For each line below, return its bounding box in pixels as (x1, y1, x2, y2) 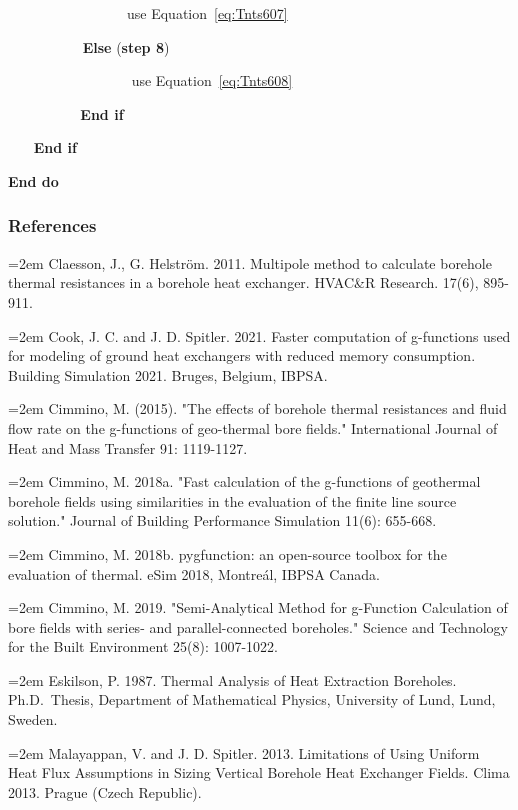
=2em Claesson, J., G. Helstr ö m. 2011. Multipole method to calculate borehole (8, 252, 492, 273)
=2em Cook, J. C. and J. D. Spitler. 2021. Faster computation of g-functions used (8, 325, 511, 346)
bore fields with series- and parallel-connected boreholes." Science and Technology (8, 616, 508, 637)
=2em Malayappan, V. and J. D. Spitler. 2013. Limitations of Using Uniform (8, 742, 480, 763)
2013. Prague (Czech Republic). (8, 781, 202, 802)
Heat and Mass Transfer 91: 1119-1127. (8, 437, 248, 458)
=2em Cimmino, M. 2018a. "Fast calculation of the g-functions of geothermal (8, 471, 481, 492)
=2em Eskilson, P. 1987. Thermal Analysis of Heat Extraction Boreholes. (8, 669, 457, 690)
